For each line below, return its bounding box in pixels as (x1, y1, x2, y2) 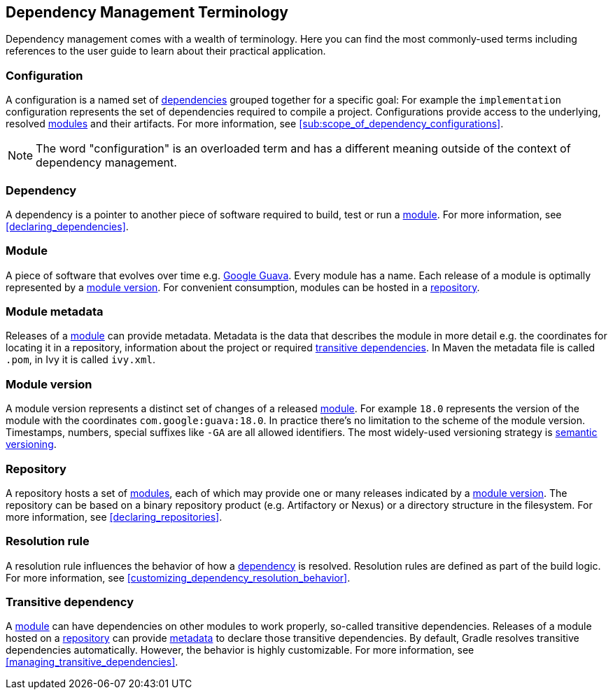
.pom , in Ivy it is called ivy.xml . (6, 353, 155, 366)
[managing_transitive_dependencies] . (6, 656, 178, 668)
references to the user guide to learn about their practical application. (6, 45, 326, 57)
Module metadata (6, 304, 104, 319)
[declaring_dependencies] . (6, 220, 129, 232)
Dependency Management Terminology (6, 3, 289, 21)
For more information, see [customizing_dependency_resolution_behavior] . (6, 571, 351, 584)
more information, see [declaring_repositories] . (6, 510, 223, 523)
